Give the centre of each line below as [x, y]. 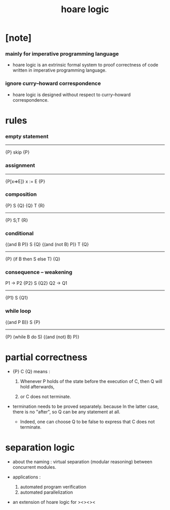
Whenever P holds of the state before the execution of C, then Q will [91, 381]
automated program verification [53, 487]
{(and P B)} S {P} [23, 322]
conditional [19, 233]
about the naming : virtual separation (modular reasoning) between [82, 462]
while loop [18, 311]
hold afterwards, [37, 386]
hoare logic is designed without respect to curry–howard [72, 95]
